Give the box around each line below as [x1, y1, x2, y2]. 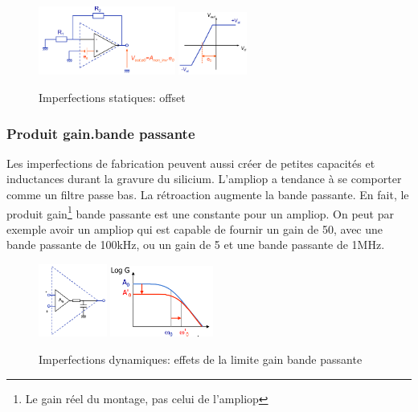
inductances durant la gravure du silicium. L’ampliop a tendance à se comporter [6, 170, 402, 187]
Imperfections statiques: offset [39, 89, 186, 106]
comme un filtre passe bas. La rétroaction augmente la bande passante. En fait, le [6, 186, 409, 203]
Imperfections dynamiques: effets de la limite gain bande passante [39, 350, 363, 367]
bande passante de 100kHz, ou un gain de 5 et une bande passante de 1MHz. [6, 236, 385, 253]
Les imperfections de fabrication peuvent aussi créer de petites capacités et [6, 154, 375, 171]
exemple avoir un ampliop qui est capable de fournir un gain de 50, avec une [6, 220, 383, 237]
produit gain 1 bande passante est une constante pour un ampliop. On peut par [6, 202, 394, 222]
